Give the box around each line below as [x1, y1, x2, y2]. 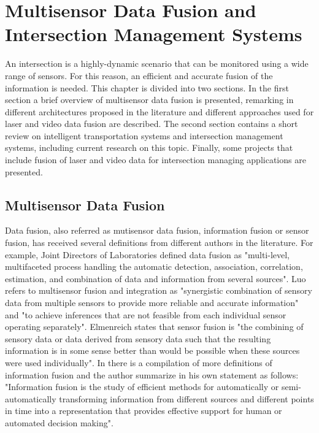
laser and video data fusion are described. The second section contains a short [5, 117, 298, 130]
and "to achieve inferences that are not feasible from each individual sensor [5, 308, 286, 321]
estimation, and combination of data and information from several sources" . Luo [5, 272, 306, 285]
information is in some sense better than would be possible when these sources [5, 344, 300, 357]
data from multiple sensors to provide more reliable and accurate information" [5, 296, 299, 309]
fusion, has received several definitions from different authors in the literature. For [5, 236, 313, 249]
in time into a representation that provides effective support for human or [5, 404, 282, 417]
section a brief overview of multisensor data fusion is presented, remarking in [5, 93, 294, 106]
